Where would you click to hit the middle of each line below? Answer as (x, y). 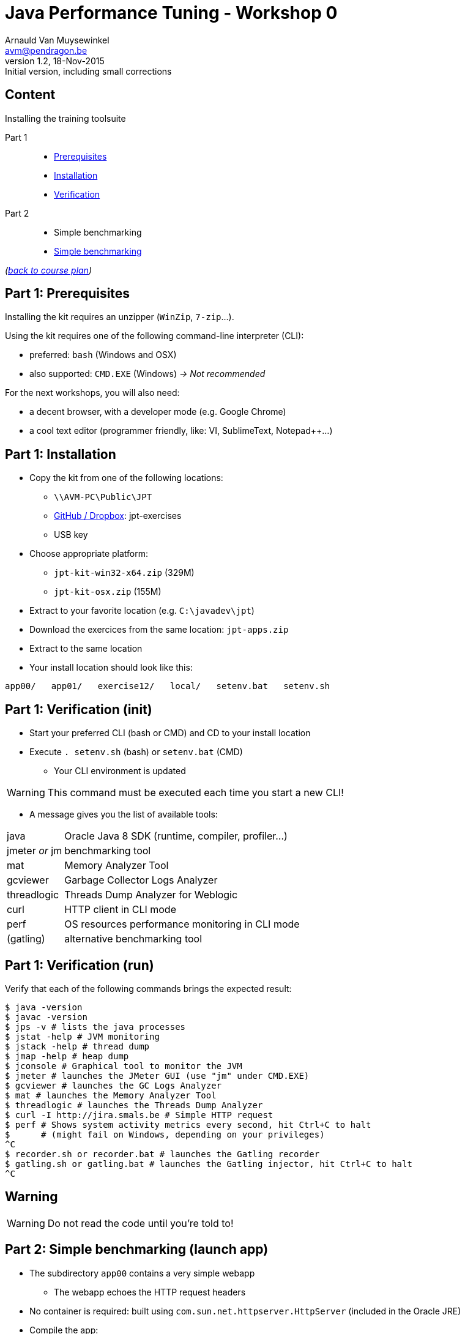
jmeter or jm (35, 851)
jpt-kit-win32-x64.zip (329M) (124, 573)
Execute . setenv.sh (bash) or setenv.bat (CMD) (136, 752)
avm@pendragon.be (46, 50)
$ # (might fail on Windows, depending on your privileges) (165, 1134)
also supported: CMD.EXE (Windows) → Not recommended (147, 374)
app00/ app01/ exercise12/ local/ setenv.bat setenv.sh (168, 686)
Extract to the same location (86, 649)
